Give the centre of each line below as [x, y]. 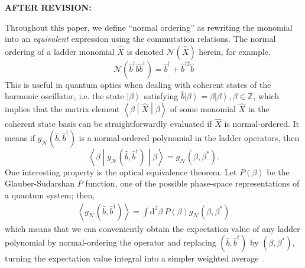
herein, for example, [235, 51]
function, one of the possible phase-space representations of [192, 183]
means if [20, 137]
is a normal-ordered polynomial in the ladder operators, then [189, 137]
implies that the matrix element [62, 108]
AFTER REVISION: [48, 7]
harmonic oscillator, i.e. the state [64, 96]
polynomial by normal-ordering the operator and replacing [111, 242]
